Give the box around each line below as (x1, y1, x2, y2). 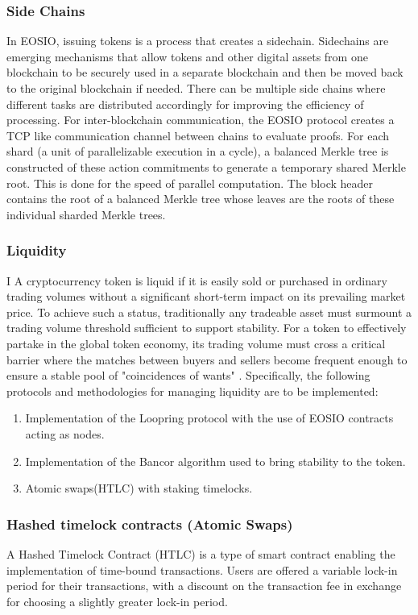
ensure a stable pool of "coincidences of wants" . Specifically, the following (6, 367, 370, 384)
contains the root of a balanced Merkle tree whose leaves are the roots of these (6, 190, 395, 207)
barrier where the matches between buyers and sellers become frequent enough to (6, 351, 408, 368)
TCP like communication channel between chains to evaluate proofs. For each (6, 127, 390, 143)
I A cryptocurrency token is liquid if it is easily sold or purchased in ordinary (6, 272, 387, 289)
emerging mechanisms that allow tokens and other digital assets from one (6, 48, 368, 64)
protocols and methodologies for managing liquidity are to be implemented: (6, 382, 379, 399)
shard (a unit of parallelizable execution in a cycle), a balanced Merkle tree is (6, 143, 389, 160)
